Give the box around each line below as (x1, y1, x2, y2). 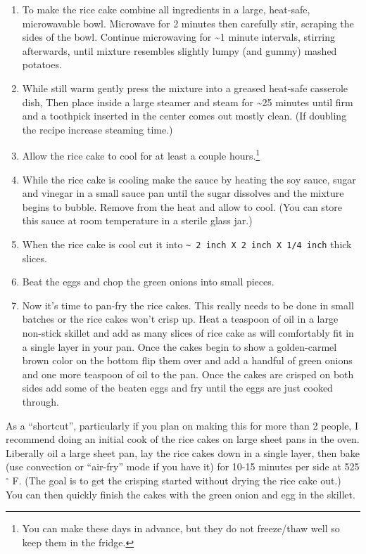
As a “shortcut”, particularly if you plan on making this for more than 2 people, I (6, 418, 358, 432)
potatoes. (22, 57, 62, 72)
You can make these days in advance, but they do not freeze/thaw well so (22, 521, 340, 536)
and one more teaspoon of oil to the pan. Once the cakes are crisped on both (22, 366, 354, 381)
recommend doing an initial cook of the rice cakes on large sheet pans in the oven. (6, 432, 360, 446)
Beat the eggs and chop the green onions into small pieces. (22, 274, 274, 289)
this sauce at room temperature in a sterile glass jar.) (22, 213, 253, 228)
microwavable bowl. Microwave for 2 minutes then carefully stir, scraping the (22, 15, 354, 30)
